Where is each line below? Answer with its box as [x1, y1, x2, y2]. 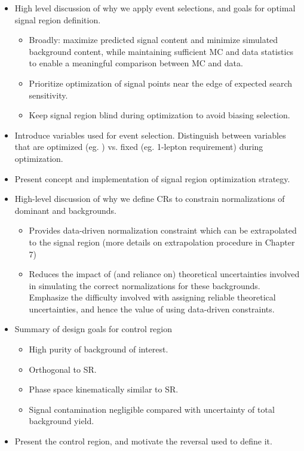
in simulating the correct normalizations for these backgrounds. [29, 279, 260, 292]
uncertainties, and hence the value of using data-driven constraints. [29, 302, 275, 315]
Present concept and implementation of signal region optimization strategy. [14, 172, 290, 185]
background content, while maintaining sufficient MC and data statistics [29, 45, 294, 57]
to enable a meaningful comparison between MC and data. [29, 57, 243, 69]
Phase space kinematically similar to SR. [29, 383, 179, 395]
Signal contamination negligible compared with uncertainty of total [29, 403, 275, 415]
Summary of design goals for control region [14, 323, 173, 335]
